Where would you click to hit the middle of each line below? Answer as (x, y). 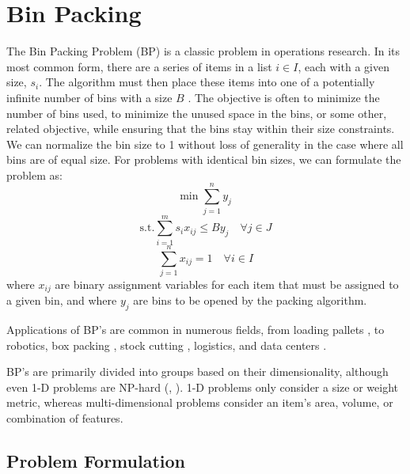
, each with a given (344, 66)
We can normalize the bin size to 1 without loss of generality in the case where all (205, 144)
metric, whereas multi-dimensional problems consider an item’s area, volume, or (200, 402)
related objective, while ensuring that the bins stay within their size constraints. (201, 129)
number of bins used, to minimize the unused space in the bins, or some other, (197, 113)
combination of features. (65, 418)
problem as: (34, 174)
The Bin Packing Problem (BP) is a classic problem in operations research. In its (203, 51)
